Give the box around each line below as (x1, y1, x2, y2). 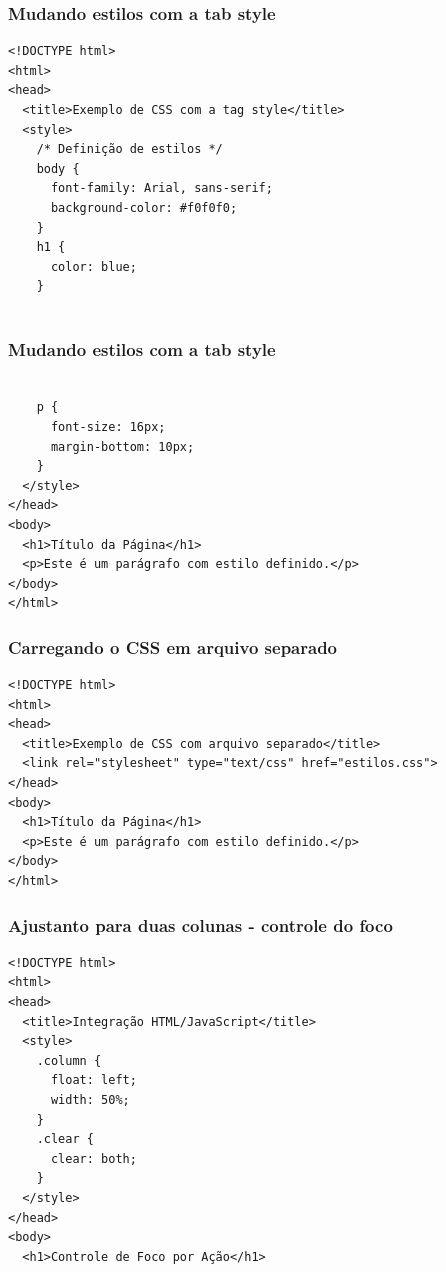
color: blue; (50, 259, 137, 274)
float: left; (50, 1073, 137, 1088)
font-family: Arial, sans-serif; (50, 181, 273, 196)
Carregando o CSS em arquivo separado (8, 634, 337, 659)
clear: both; (50, 1151, 137, 1166)
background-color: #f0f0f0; (50, 200, 238, 215)
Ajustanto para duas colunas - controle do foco (8, 912, 393, 937)
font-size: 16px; (50, 419, 166, 434)
